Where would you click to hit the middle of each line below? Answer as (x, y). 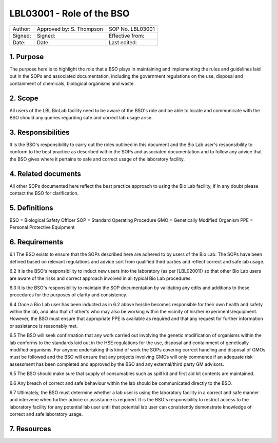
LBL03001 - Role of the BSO (70, 13)
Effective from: (126, 36)
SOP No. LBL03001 (132, 29)
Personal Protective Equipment (42, 227)
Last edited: (123, 42)
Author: (22, 29)
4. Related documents (45, 174)
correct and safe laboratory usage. (46, 414)
